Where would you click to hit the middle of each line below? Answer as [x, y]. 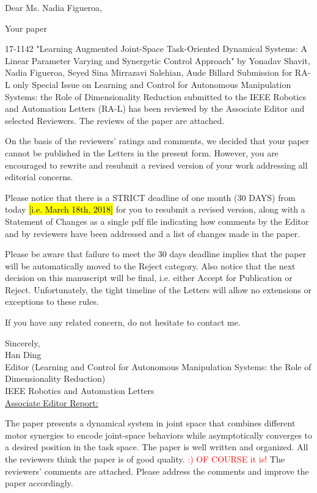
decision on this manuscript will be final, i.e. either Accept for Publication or [149, 278]
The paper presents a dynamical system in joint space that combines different [150, 423]
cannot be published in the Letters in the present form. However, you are [142, 152]
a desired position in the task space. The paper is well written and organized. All [157, 447]
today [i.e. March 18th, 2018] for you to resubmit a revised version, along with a [155, 209]
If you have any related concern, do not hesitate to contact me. [123, 322]
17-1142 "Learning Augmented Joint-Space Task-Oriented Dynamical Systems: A [156, 49]
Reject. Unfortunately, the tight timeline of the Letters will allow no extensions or [158, 289]
